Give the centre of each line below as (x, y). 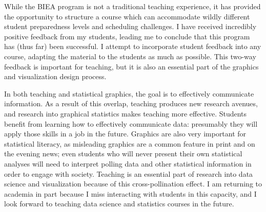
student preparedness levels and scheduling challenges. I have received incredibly (130, 26)
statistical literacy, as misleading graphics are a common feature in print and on (130, 143)
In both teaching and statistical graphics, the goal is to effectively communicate (129, 93)
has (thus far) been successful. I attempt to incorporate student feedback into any (133, 46)
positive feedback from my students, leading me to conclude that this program (127, 36)
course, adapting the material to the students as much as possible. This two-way (130, 56)
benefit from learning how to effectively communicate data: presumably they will (131, 123)
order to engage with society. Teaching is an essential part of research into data (129, 173)
